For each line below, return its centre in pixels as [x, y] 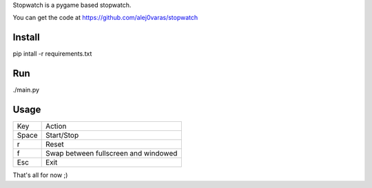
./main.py [26, 90]
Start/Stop [62, 136]
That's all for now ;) [40, 175]
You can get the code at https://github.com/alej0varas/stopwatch [105, 18]
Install [27, 38]
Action [56, 126]
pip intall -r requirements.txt [52, 54]
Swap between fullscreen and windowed [111, 154]
